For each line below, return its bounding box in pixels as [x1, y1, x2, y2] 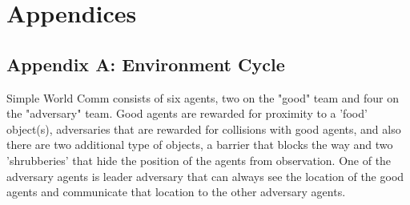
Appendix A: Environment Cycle [6, 51, 285, 76]
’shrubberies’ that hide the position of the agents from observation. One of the [6, 151, 392, 168]
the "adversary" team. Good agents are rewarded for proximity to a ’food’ [6, 105, 368, 122]
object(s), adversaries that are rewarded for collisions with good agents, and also [6, 120, 401, 137]
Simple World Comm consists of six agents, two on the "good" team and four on [6, 89, 400, 106]
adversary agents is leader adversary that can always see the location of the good [6, 167, 404, 184]
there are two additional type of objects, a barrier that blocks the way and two [6, 136, 393, 153]
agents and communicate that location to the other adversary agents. [6, 183, 346, 200]
